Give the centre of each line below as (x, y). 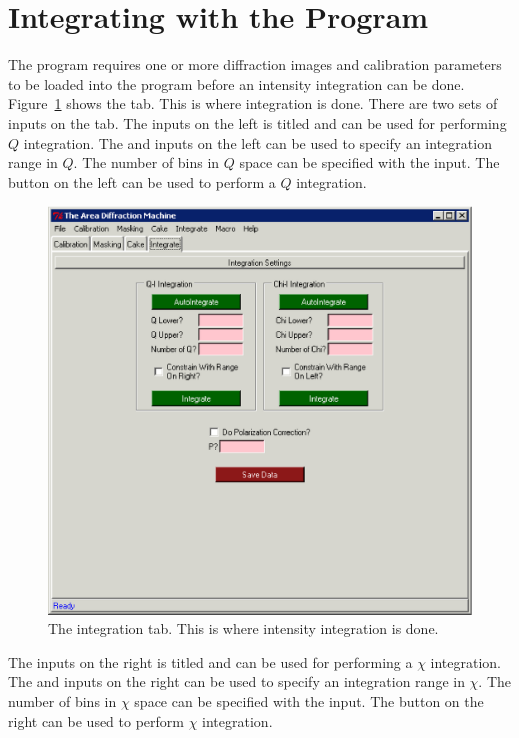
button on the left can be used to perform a (142, 181)
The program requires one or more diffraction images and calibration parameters (255, 64)
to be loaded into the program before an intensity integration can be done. (236, 83)
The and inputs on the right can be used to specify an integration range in (236, 681)
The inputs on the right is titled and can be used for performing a (210, 661)
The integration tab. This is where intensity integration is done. (243, 628)
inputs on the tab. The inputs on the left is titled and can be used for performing (257, 122)
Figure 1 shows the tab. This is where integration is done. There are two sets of (253, 103)
